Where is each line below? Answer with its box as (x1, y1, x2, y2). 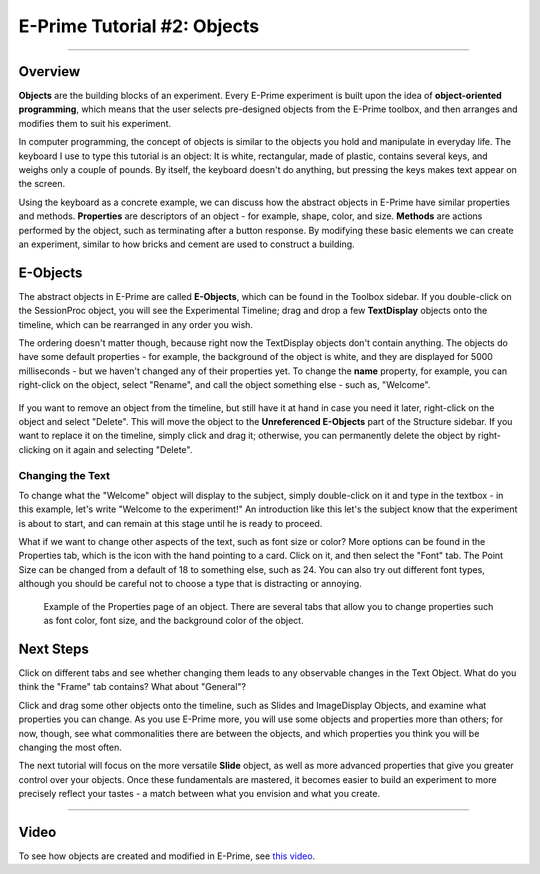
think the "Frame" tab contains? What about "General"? (18, 681, 247, 693)
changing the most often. (18, 741, 122, 753)
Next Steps (18, 640, 89, 657)
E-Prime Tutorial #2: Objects (18, 15, 260, 37)
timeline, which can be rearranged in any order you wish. (18, 318, 254, 330)
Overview (18, 63, 81, 80)
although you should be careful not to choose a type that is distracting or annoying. (18, 578, 362, 590)
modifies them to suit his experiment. (18, 117, 172, 129)
